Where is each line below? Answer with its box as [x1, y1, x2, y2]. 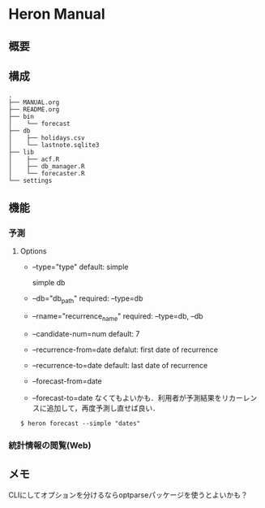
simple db [32, 278, 66, 288]
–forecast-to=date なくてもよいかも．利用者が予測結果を [32, 393, 222, 402]
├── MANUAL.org [8, 98, 60, 106]
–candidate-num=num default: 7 [32, 328, 140, 338]
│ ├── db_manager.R [8, 163, 85, 171]
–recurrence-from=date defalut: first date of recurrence [32, 345, 219, 354]
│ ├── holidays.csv [8, 134, 85, 142]
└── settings [8, 176, 53, 185]
